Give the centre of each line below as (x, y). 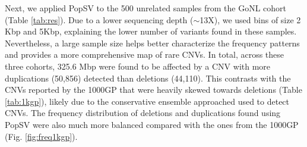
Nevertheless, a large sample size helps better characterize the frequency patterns (152, 43)
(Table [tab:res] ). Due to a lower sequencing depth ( (99, 19)
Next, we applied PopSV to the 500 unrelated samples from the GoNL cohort (146, 8)
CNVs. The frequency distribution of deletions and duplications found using (143, 113)
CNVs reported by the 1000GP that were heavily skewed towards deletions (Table (153, 90)
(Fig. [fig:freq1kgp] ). (41, 136)
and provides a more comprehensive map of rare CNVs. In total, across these (145, 54)
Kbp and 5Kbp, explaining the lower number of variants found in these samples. (151, 31)
